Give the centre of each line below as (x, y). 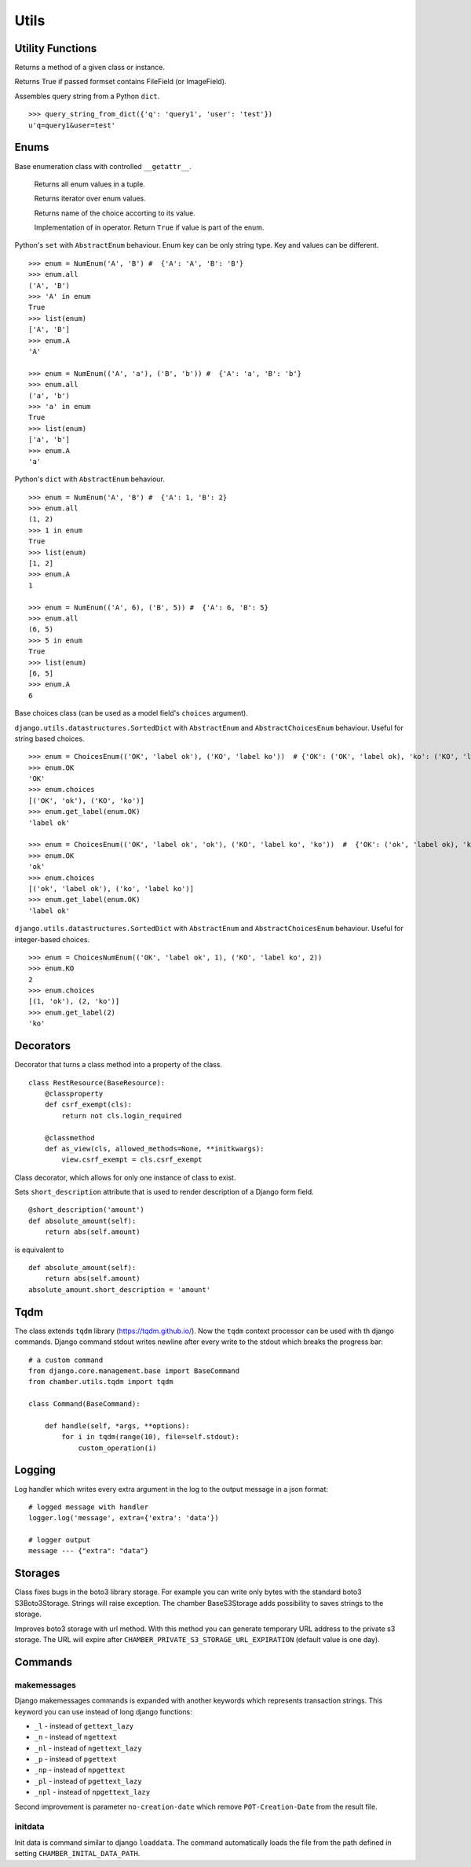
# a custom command (66, 1360)
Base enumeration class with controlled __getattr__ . (103, 166)
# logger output (60, 1540)
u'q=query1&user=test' (72, 125)
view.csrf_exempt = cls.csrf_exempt (132, 1160)
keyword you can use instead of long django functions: (103, 1711)
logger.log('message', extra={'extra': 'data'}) (124, 1518)
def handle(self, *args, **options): (117, 1426)
